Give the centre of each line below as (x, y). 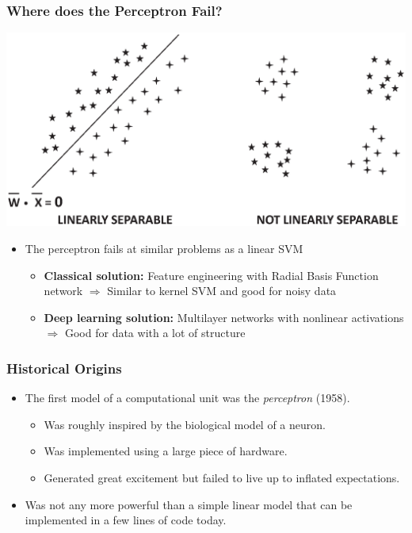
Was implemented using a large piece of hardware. (166, 451)
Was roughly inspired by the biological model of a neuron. (185, 424)
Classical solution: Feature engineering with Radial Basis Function (211, 275)
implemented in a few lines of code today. (126, 520)
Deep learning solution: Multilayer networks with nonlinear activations (224, 317)
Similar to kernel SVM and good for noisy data (222, 291)
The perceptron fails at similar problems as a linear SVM (164, 248)
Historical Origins (64, 368)
